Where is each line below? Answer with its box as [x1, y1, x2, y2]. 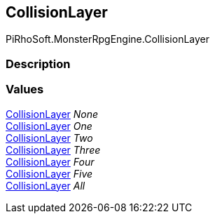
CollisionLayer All [6, 179, 85, 192]
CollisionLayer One [6, 119, 92, 132]
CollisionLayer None [6, 107, 99, 120]
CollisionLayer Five [6, 167, 93, 180]
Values [6, 82, 44, 97]
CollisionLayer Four [6, 155, 95, 168]
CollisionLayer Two [6, 131, 93, 144]
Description [6, 56, 71, 71]
